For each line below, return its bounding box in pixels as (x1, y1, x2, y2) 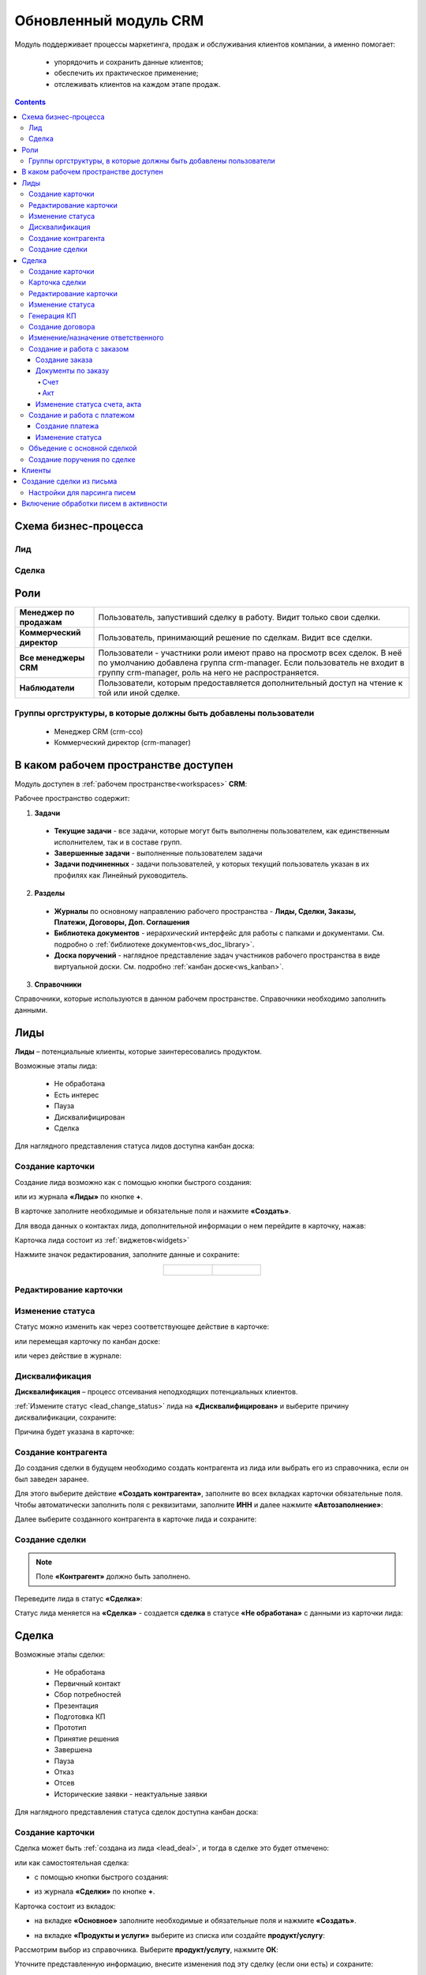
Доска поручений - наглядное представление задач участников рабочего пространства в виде (54, 950, 380, 960)
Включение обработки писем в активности (21, 498, 168, 509)
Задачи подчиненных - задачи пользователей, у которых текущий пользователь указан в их (54, 860, 370, 869)
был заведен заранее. (14, 1474, 90, 1484)
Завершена (54, 1745, 92, 1755)
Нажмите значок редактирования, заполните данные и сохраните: (14, 1250, 241, 1259)
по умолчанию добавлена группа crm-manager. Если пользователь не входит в (98, 657, 405, 668)
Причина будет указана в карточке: (14, 1427, 135, 1437)
